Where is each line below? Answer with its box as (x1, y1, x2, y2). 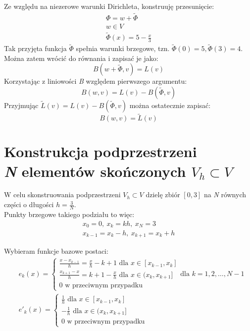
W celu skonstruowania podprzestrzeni (4, 189, 121, 200)
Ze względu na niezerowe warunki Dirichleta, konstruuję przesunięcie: (4, 1, 214, 11)
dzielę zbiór (146, 189, 180, 200)
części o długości (4, 199, 54, 210)
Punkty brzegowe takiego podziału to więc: (4, 209, 135, 219)
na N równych (203, 189, 246, 200)
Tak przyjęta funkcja (4, 43, 67, 54)
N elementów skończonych (4, 161, 186, 181)
